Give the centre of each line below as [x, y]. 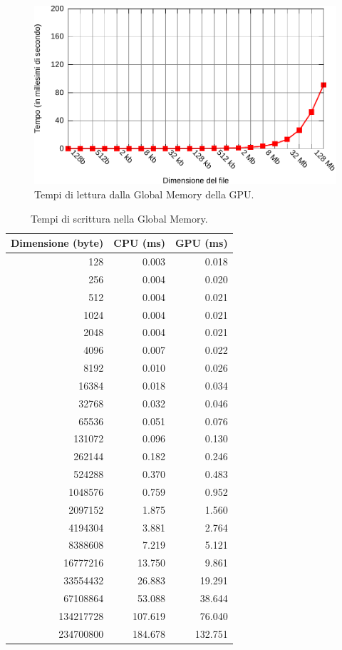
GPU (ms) [201, 243]
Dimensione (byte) [57, 243]
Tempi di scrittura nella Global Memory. [119, 218]
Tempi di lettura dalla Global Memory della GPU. [144, 194]
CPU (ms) [139, 243]
